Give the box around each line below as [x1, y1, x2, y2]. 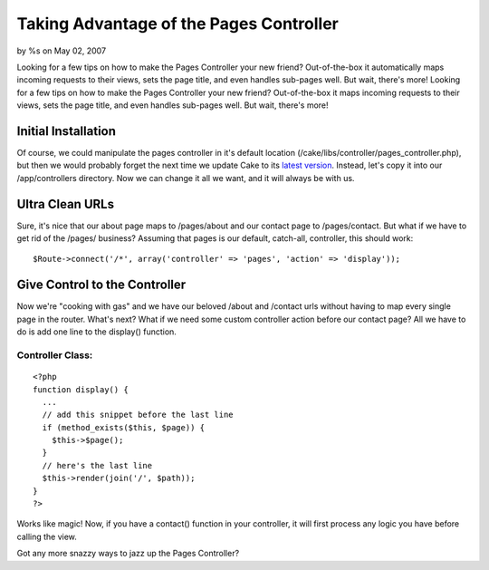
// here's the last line [42, 460, 153, 470]
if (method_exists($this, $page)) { [42, 422, 206, 432]
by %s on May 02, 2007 [16, 45, 107, 56]
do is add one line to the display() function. [16, 326, 177, 337]
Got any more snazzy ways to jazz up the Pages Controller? [16, 548, 240, 559]
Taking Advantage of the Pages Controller [16, 14, 339, 34]
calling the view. [16, 531, 77, 542]
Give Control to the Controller [16, 277, 187, 293]
